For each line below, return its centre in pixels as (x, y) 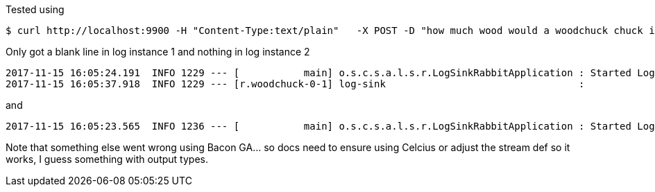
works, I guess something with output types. (107, 159)
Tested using (35, 9)
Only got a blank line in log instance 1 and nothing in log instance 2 (158, 52)
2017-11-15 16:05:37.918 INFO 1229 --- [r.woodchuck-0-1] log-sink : (295, 84)
